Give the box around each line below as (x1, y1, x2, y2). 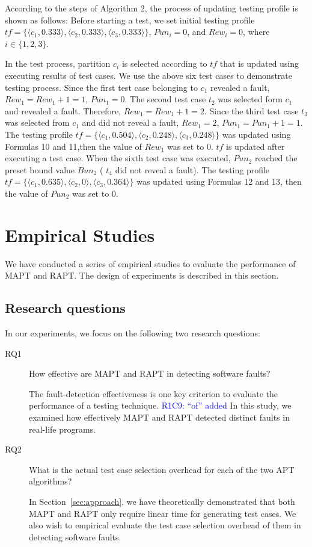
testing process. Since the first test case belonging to (5, 81, 198, 93)
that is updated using (219, 57, 299, 70)
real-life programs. (29, 422, 96, 435)
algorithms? (29, 475, 72, 487)
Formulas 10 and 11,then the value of (5, 140, 142, 152)
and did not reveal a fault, (82, 116, 179, 129)
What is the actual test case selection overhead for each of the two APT (29, 463, 295, 475)
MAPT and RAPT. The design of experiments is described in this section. (5, 269, 279, 282)
